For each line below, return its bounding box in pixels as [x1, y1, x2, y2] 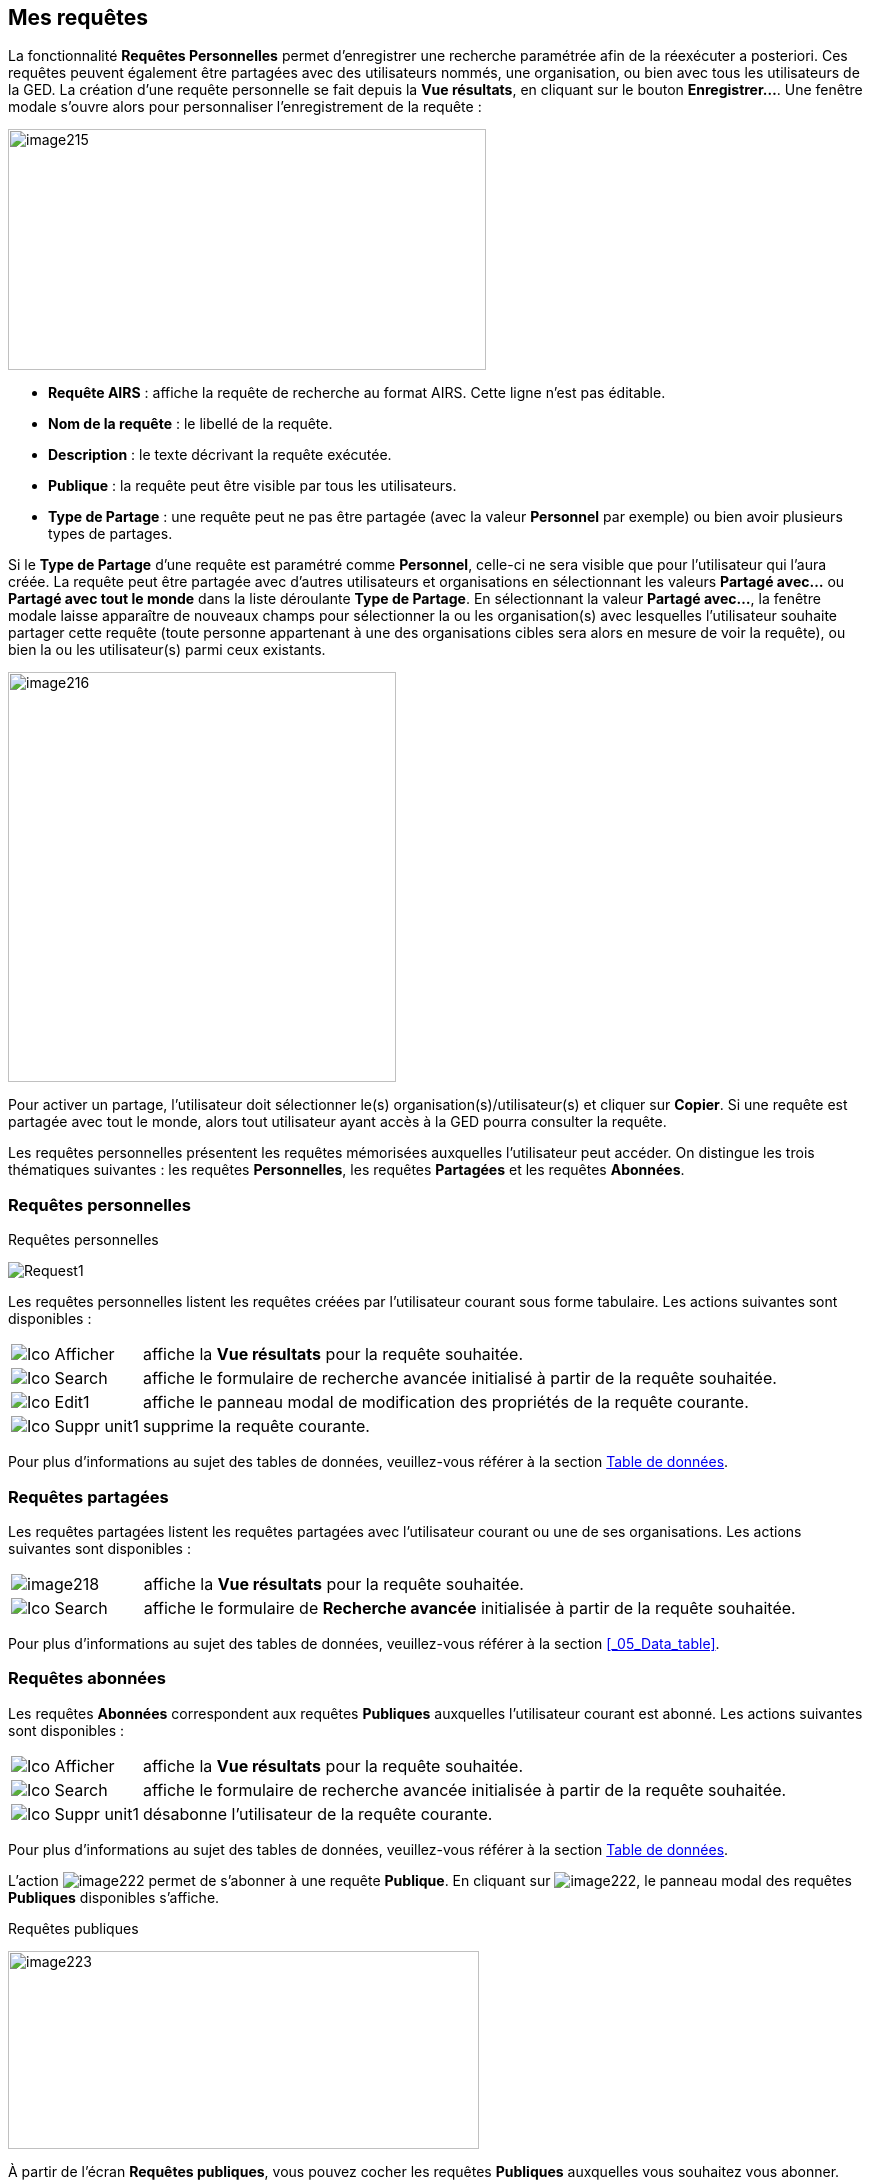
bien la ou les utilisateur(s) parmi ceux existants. [8, 641, 326, 659]
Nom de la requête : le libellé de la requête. [48, 415, 333, 433]
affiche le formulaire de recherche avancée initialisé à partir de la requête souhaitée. [142, 1368, 777, 1389]
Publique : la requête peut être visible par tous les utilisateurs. [48, 477, 457, 495]
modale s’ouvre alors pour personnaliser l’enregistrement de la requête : [8, 98, 482, 116]
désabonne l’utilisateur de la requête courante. [142, 1803, 493, 1824]
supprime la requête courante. [142, 1416, 370, 1437]
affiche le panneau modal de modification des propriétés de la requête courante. [142, 1392, 749, 1413]
